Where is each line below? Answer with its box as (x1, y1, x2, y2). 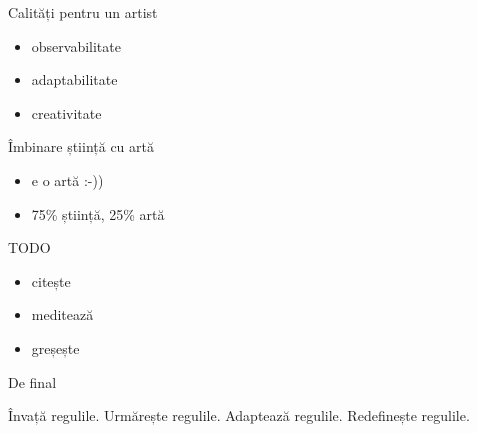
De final (8, 371, 57, 392)
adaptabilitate (31, 69, 118, 90)
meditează (31, 304, 94, 325)
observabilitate (31, 35, 121, 56)
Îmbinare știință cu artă (8, 136, 154, 157)
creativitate (31, 102, 102, 123)
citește (31, 270, 71, 291)
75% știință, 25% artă (31, 203, 165, 224)
